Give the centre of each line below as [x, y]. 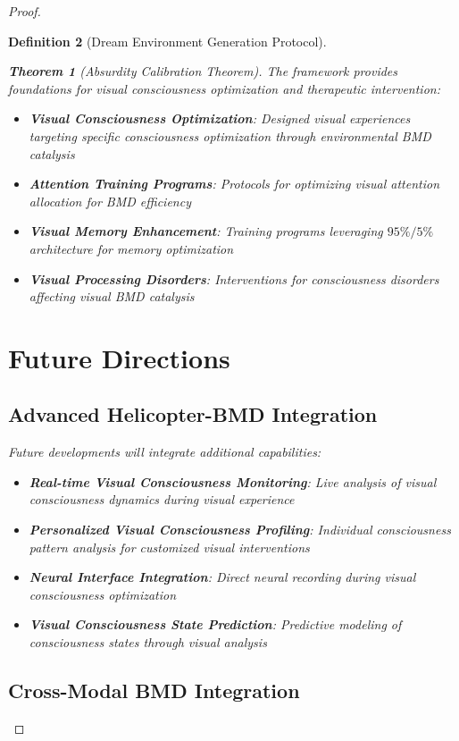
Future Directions [119, 357]
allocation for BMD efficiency [110, 201]
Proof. [25, 11]
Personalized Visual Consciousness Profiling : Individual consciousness [240, 530]
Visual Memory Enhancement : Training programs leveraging [206, 231]
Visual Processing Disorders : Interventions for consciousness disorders [234, 278]
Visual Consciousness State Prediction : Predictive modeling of [215, 624]
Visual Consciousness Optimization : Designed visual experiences [220, 118]
